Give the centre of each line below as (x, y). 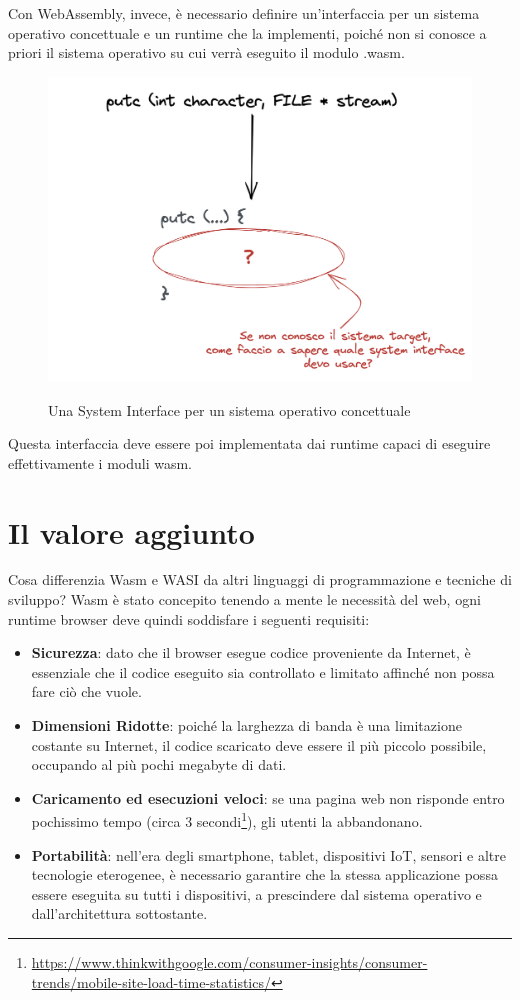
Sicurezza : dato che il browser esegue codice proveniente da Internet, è (251, 652)
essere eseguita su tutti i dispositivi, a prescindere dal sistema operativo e (256, 893)
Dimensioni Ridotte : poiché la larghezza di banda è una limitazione (246, 725)
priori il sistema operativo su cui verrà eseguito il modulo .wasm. (206, 52)
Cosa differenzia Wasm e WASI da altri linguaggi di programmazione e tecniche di (260, 579)
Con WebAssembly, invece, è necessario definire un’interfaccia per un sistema (244, 13)
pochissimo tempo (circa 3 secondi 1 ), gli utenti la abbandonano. (227, 820)
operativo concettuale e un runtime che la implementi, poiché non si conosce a (247, 32)
